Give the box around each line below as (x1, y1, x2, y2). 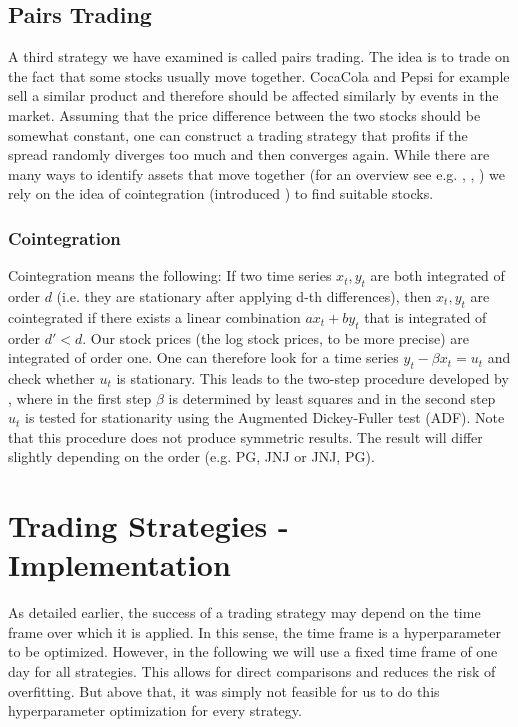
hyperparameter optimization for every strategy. (8, 700, 302, 721)
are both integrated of (370, 265, 505, 286)
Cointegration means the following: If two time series (8, 265, 332, 286)
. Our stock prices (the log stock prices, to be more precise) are (82, 327, 469, 348)
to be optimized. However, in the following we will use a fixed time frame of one (8, 641, 498, 662)
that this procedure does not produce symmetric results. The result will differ (8, 426, 483, 447)
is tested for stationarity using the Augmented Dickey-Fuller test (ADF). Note (25, 407, 505, 428)
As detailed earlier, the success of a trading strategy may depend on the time (8, 602, 481, 623)
